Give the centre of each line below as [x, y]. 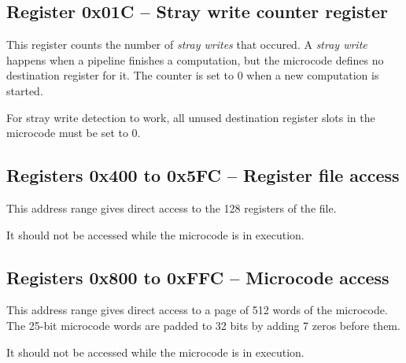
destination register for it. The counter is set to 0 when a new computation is [193, 75]
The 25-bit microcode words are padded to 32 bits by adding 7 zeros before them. [203, 325]
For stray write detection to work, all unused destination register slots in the [191, 117]
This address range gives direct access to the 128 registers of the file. [172, 207]
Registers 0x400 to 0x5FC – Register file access [203, 175]
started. [25, 90]
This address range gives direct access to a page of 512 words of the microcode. [197, 310]
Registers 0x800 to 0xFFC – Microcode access [198, 277]
